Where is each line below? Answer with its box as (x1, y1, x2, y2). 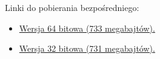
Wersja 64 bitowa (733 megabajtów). (19, 21, 155, 34)
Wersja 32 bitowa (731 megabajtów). (19, 42, 155, 55)
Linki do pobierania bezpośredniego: (5, 1, 139, 13)
